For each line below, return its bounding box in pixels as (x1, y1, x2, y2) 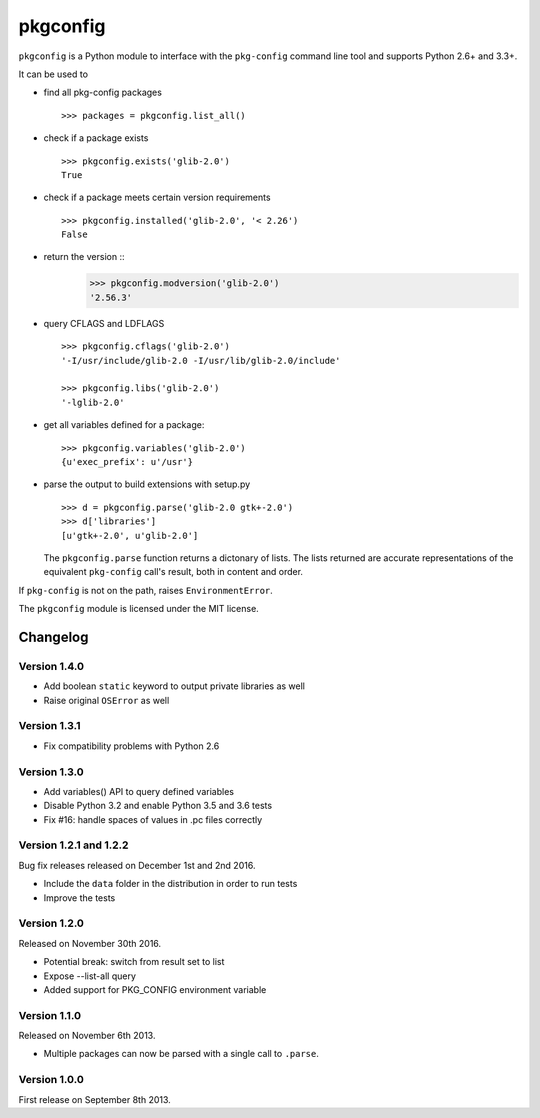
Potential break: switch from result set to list (43, 956, 225, 968)
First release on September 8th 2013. (18, 1093, 172, 1105)
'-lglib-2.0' (61, 396, 125, 408)
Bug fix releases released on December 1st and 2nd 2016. (18, 859, 256, 871)
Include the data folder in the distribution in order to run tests (43, 878, 298, 890)
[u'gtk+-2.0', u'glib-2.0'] (61, 530, 199, 541)
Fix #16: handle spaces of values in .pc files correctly (43, 813, 263, 825)
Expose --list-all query (43, 970, 137, 982)
